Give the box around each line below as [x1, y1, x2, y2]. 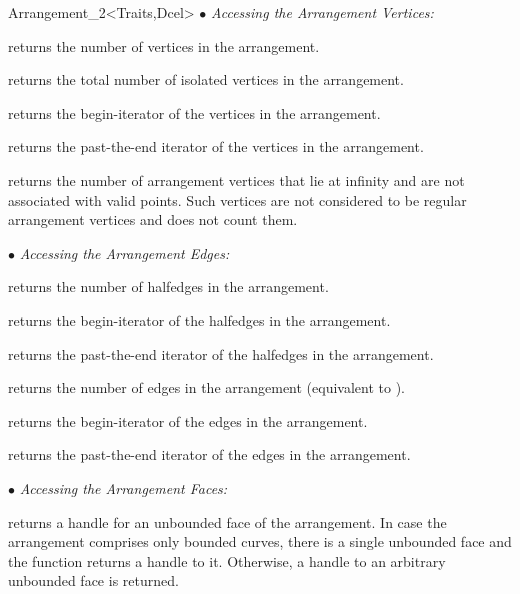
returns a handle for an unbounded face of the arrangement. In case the [8, 511, 447, 532]
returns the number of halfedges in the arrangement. [8, 276, 329, 297]
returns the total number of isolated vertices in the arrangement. [8, 69, 404, 90]
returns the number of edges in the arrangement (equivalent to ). [8, 377, 406, 398]
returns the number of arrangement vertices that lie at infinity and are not [8, 169, 465, 190]
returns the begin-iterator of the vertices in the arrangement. [8, 102, 381, 123]
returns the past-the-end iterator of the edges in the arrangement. [8, 444, 411, 465]
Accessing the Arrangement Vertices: [211, 2, 434, 22]
